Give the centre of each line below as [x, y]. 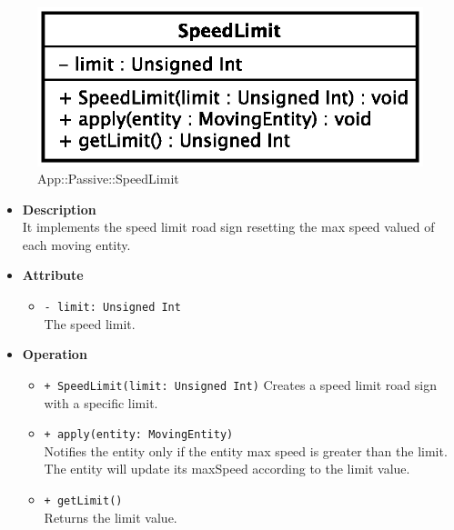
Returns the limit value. [111, 517]
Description [59, 209]
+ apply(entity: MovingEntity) [139, 435]
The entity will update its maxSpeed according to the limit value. [227, 469]
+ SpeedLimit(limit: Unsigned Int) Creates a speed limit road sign [240, 384]
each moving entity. [76, 244]
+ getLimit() [83, 501]
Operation [55, 354]
